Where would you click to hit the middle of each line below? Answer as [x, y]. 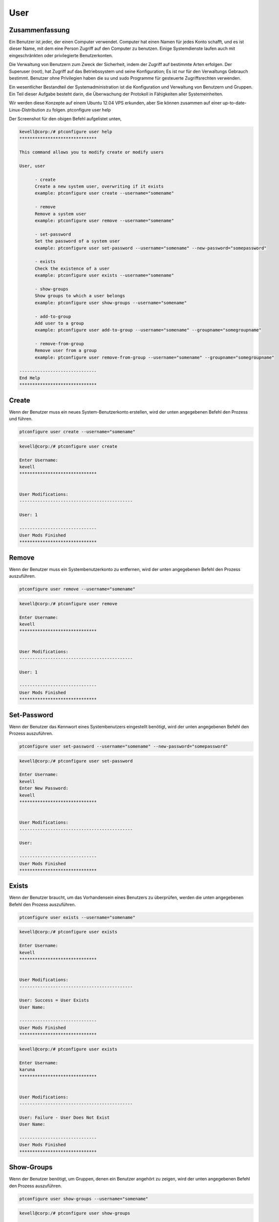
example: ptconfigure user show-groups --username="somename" [111, 303]
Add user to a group [59, 323]
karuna [27, 1070]
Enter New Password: [44, 788]
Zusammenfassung [39, 30]
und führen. [21, 419]
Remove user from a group [66, 350]
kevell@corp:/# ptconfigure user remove [68, 603]
